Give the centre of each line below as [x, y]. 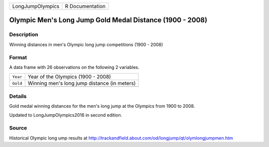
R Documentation [85, 6]
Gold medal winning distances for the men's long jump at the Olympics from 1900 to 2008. [102, 106]
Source [18, 128]
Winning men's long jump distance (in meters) [82, 83]
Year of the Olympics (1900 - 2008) [69, 77]
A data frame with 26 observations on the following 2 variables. [74, 67]
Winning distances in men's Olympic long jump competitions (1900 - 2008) [86, 44]
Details [18, 96]
